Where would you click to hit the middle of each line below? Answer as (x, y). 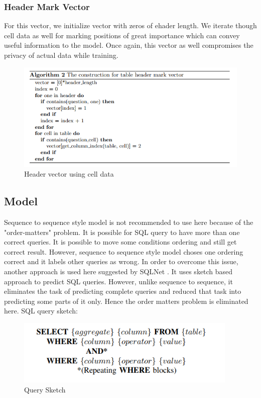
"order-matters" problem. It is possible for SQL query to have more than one (122, 232)
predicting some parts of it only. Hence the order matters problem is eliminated (126, 301)
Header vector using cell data (69, 174)
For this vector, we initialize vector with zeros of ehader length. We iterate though (130, 25)
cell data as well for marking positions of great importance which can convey (122, 35)
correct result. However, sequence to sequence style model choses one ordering (124, 251)
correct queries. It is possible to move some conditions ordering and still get (120, 242)
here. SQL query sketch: (41, 311)
